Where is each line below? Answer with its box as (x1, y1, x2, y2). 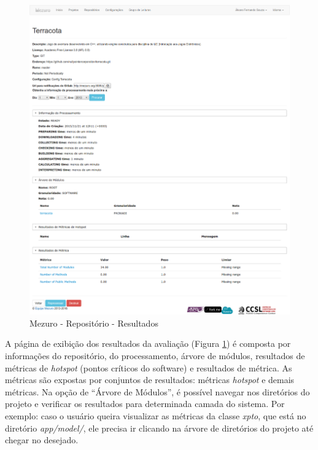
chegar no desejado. (5, 433, 79, 446)
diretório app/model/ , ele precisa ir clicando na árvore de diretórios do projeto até (5, 421, 314, 434)
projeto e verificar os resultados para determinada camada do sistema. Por (5, 397, 285, 410)
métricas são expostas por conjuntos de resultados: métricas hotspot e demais (5, 373, 295, 386)
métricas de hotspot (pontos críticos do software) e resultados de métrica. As (5, 361, 292, 374)
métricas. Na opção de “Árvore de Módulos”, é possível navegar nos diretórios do (5, 385, 310, 398)
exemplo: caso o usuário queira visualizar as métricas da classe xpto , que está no (5, 409, 306, 422)
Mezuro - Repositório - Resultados (29, 316, 158, 329)
